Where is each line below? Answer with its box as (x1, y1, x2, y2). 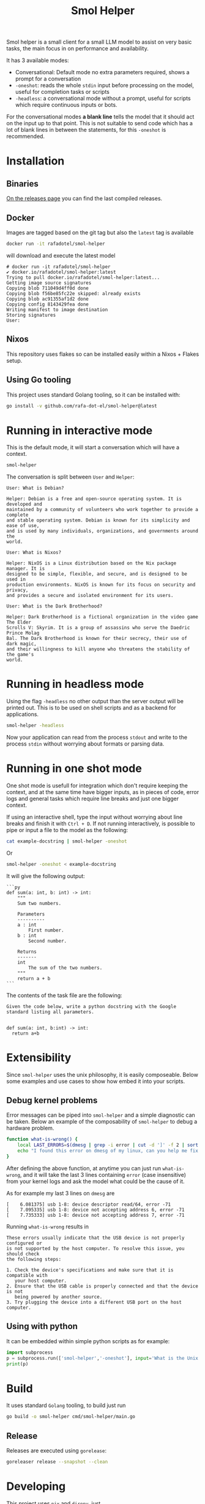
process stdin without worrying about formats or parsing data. (6, 740, 165, 747)
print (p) (6, 1360, 29, 1367)
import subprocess (6, 1349, 53, 1356)
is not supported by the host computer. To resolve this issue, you (6, 1245, 185, 1252)
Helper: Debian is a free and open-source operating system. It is (6, 496, 182, 502)
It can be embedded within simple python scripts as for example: (6, 1337, 170, 1344)
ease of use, (6, 523, 40, 529)
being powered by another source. (14, 1294, 103, 1300)
